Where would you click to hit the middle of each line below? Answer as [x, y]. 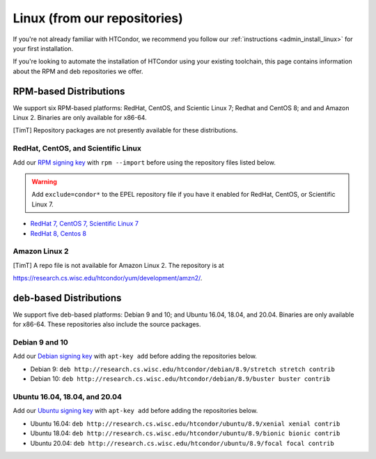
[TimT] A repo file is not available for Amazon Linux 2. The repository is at [118, 265]
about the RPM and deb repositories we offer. [78, 71]
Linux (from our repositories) [98, 18]
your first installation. [43, 48]
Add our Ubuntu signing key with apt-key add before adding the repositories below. [135, 411]
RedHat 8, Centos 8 [58, 233]
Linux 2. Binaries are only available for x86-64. [80, 118]
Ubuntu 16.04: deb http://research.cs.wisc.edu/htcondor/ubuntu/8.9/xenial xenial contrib [185, 423]
